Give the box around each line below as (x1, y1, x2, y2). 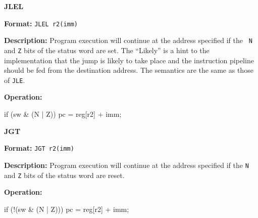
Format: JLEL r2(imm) (4, 18, 78, 28)
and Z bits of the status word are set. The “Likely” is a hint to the (4, 45, 210, 55)
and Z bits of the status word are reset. (4, 169, 125, 180)
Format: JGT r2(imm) (4, 143, 74, 153)
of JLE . (4, 74, 25, 85)
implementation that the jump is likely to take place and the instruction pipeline (4, 55, 254, 65)
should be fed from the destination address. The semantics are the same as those (4, 65, 253, 75)
